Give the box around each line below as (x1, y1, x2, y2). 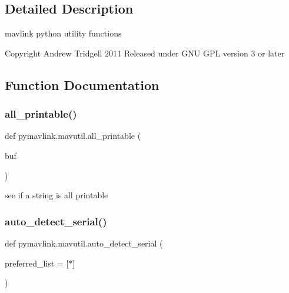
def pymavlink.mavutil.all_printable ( (5, 129, 141, 142)
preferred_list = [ (5, 257, 69, 269)
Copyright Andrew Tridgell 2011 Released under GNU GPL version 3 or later (5, 46, 285, 59)
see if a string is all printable (5, 189, 108, 201)
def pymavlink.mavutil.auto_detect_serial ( (5, 237, 163, 249)
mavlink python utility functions (5, 27, 122, 39)
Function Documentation (5, 75, 160, 94)
